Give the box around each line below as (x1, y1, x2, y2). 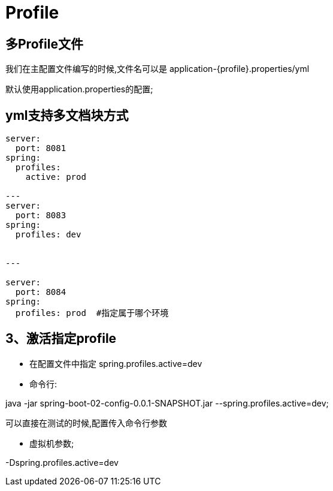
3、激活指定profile (5, 331, 117, 347)
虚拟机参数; (29, 438, 74, 448)
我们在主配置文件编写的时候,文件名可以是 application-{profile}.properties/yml (5, 64, 310, 74)
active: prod (25, 172, 86, 182)
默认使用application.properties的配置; (5, 84, 153, 95)
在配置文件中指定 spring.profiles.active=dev (29, 358, 202, 369)
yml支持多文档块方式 (5, 107, 129, 123)
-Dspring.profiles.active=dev (5, 457, 119, 468)
